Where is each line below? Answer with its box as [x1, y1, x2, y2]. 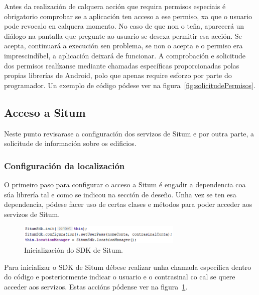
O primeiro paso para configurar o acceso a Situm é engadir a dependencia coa [4, 179, 246, 189]
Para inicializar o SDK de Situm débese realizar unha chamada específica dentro [4, 261, 251, 272]
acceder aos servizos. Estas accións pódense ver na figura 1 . [4, 281, 188, 291]
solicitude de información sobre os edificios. [4, 138, 137, 149]
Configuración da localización [4, 159, 125, 172]
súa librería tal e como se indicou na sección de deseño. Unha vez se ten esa [4, 189, 236, 199]
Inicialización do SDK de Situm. [24, 245, 123, 255]
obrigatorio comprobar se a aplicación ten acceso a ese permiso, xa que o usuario [4, 11, 252, 21]
